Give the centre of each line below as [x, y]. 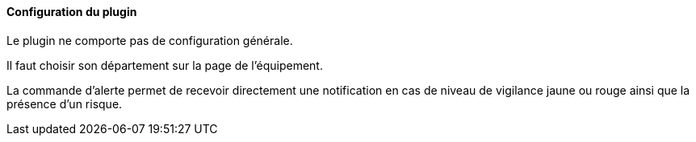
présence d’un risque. [65, 103]
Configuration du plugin [72, 12]
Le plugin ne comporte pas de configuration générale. [150, 40]
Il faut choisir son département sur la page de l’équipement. [165, 65]
